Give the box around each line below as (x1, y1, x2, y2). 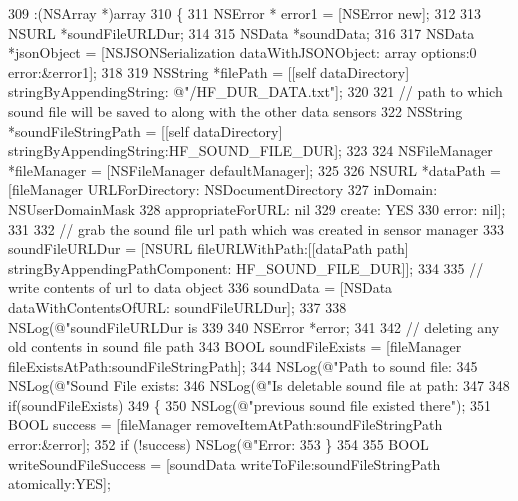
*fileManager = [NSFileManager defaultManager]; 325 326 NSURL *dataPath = (8, 159, 501, 180)
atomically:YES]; (8, 473, 111, 494)
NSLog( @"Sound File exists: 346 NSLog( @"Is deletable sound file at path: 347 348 (8, 375, 510, 396)
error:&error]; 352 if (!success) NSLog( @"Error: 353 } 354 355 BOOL (8, 434, 429, 455)
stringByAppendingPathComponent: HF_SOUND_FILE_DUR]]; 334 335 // (8, 257, 484, 278)
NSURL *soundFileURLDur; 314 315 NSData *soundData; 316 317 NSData (8, 22, 475, 43)
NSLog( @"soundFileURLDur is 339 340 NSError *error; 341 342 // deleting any (8, 316, 500, 337)
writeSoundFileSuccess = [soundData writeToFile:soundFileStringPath (8, 453, 441, 474)
